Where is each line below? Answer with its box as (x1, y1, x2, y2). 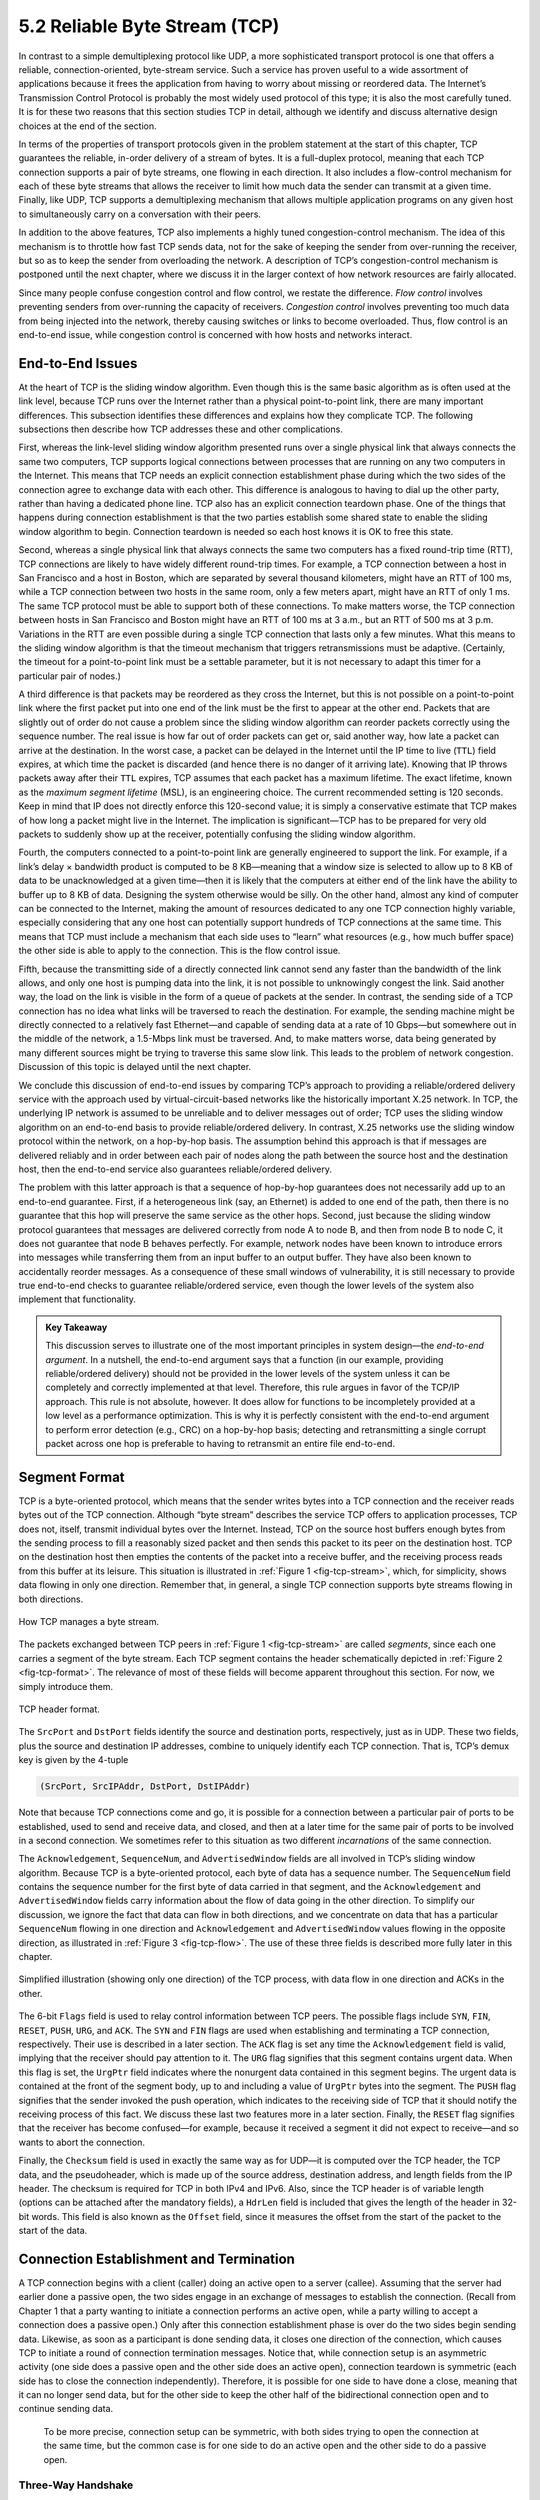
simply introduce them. (18, 1680, 114, 1692)
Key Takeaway (45, 1321, 108, 1333)
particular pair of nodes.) (18, 670, 122, 682)
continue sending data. (18, 2403, 114, 2415)
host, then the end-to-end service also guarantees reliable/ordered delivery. (18, 1163, 332, 1175)
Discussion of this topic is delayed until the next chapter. (18, 1061, 252, 1073)
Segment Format (18, 1468, 125, 1485)
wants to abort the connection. (18, 2136, 145, 2148)
